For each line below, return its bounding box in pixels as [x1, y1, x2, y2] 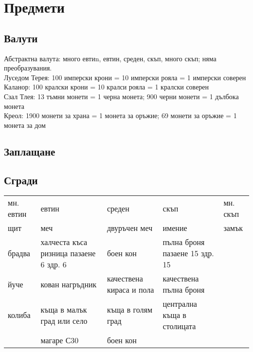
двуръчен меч [107, 222, 153, 234]
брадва [8, 247, 30, 259]
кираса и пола [107, 284, 154, 296]
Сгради [4, 172, 38, 187]
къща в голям [107, 303, 153, 315]
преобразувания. [4, 63, 52, 73]
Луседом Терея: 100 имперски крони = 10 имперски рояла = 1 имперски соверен [4, 72, 246, 82]
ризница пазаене [40, 247, 96, 259]
